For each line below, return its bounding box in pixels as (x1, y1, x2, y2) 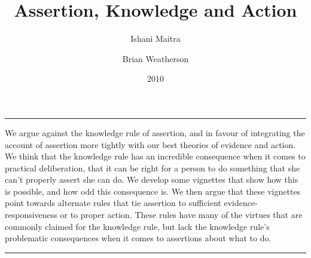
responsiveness (5, 208, 57, 221)
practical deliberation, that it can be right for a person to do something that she (5, 161, 300, 174)
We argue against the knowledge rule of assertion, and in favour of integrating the (5, 126, 305, 139)
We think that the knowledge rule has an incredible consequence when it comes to (5, 150, 306, 162)
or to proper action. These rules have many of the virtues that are (60, 208, 303, 221)
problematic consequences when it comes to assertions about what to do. (5, 232, 272, 244)
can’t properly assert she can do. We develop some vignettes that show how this (5, 173, 298, 186)
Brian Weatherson (122, 52, 189, 64)
